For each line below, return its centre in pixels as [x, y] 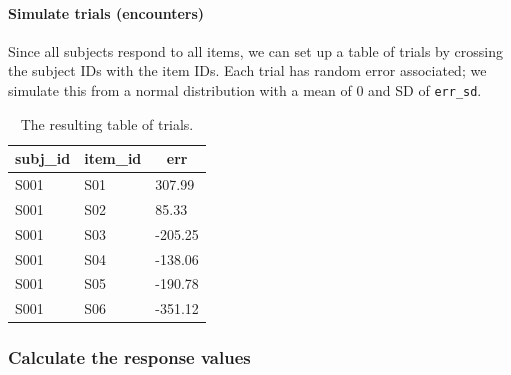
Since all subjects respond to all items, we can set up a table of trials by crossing [255, 50]
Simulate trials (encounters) [106, 12]
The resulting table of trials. [107, 123]
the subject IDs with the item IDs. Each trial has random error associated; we [247, 70]
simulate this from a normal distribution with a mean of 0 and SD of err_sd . [245, 89]
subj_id [43, 158]
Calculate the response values [129, 357]
